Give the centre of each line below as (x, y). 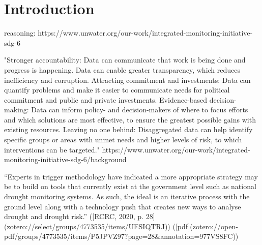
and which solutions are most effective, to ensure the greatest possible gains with (130, 119)
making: (17, 110)
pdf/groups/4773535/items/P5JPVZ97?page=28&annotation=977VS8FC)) (121, 236)
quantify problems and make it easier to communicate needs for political (117, 90)
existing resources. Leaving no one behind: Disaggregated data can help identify (128, 129)
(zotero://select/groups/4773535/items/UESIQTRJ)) (87, 226)
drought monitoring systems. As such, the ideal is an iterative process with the (127, 196)
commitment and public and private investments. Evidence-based (106, 99)
